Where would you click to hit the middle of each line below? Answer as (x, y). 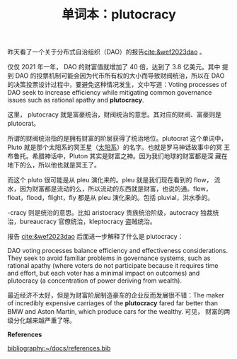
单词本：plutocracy (119, 14)
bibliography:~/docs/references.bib (59, 348)
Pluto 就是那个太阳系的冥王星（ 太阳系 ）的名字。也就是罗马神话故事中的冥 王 (119, 147)
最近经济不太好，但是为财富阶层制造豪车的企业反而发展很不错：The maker (116, 295)
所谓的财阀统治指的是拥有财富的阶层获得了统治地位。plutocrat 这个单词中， (117, 139)
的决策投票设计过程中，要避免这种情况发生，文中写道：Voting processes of (117, 85)
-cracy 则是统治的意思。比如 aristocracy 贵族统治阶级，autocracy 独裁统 (113, 213)
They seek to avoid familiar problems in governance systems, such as (109, 258)
